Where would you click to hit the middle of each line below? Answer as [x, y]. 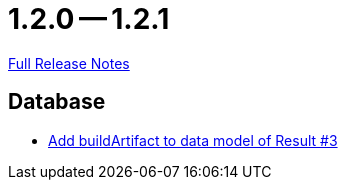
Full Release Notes [69, 63]
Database [57, 102]
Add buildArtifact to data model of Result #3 [193, 140]
